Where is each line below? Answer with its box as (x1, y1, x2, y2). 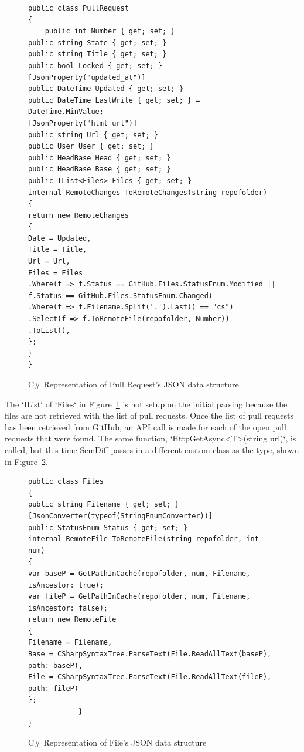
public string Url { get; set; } (28, 130, 158, 139)
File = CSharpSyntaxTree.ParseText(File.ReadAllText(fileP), (28, 673, 272, 682)
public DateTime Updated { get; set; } (28, 85, 183, 93)
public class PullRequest (28, 4, 129, 12)
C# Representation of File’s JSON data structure (28, 736, 207, 748)
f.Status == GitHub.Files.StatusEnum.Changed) (28, 291, 213, 300)
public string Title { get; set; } (28, 50, 167, 59)
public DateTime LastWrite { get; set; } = (28, 96, 200, 104)
